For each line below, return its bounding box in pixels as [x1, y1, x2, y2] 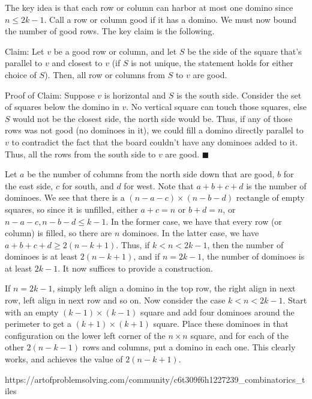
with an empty [5, 305, 59, 318]
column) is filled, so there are [5, 227, 112, 239]
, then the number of [207, 238, 284, 251]
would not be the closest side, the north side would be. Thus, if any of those [13, 112, 293, 124]
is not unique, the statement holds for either [131, 56, 293, 69]
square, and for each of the [190, 329, 289, 341]
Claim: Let [5, 44, 44, 57]
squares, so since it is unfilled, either [5, 203, 138, 215]
